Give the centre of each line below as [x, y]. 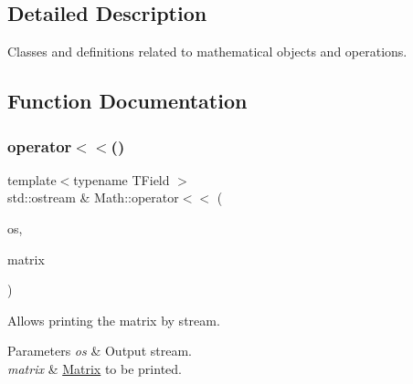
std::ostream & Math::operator [93, 197]
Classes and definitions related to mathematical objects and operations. [207, 52]
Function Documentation [127, 101]
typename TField [122, 179]
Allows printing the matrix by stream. [114, 320]
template [32, 179]
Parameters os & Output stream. [100, 351]
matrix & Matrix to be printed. [95, 368]
